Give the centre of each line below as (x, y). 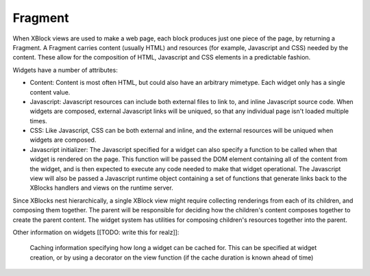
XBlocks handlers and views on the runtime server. (102, 188)
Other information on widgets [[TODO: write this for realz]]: (96, 232)
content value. (50, 92)
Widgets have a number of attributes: (65, 70)
